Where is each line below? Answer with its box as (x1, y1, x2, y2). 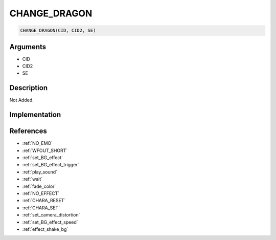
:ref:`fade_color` (22, 183, 56, 189)
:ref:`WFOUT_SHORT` (22, 147, 68, 154)
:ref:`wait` (22, 176, 43, 182)
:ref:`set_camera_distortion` (22, 212, 80, 218)
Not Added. (9, 97, 34, 103)
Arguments (9, 42, 47, 51)
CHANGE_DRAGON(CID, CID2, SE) (20, 28, 96, 33)
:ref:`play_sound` (22, 169, 58, 175)
